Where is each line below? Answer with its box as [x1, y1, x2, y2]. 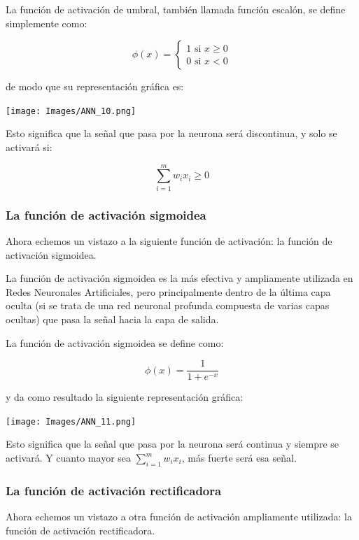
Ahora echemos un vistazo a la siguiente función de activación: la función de [6, 233, 332, 248]
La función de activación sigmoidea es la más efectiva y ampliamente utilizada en [6, 271, 353, 285]
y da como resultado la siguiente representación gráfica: [6, 390, 244, 404]
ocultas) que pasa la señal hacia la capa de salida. [6, 311, 219, 326]
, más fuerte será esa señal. [181, 450, 297, 465]
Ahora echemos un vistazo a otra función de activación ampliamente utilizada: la [6, 509, 352, 524]
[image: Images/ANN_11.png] [6, 416, 136, 427]
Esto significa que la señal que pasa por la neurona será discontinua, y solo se [6, 126, 337, 141]
